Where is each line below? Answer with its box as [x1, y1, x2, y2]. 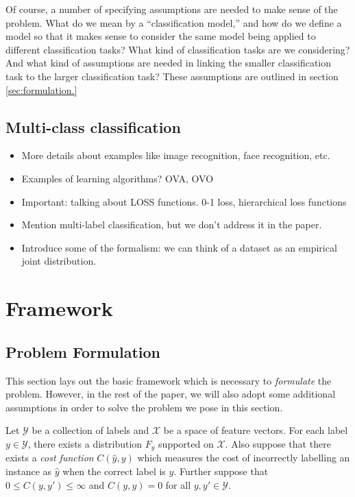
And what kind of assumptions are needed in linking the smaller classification [5, 56, 332, 70]
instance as [5, 463, 52, 478]
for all [165, 477, 191, 492]
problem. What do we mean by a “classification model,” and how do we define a [5, 15, 342, 29]
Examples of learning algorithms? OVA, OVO [21, 171, 214, 185]
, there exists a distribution [27, 436, 143, 450]
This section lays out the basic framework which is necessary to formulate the [5, 373, 332, 387]
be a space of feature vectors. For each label [163, 423, 348, 437]
